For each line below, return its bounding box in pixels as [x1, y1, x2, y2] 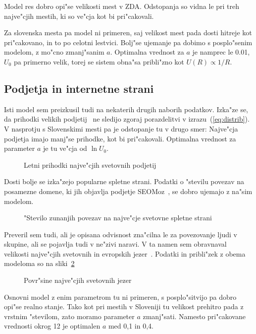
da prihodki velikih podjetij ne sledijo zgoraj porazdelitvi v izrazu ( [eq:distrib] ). [4, 114, 250, 124]
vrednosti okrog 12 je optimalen [4, 321, 101, 331]
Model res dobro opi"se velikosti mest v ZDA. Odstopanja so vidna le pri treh [4, 1, 240, 11]
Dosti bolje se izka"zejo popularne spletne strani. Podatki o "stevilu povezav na [4, 176, 244, 187]
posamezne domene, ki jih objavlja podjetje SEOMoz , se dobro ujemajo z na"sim [4, 186, 253, 196]
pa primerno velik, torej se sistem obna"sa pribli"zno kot [13, 56, 184, 67]
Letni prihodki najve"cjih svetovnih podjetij [24, 159, 156, 170]
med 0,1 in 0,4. [108, 321, 154, 331]
